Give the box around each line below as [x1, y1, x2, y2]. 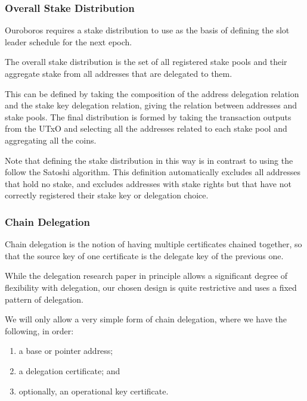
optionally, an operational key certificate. [18, 384, 169, 397]
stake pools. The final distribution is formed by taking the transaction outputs [5, 110, 292, 123]
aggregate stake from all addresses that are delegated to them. [5, 67, 232, 79]
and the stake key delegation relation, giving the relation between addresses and [5, 99, 297, 111]
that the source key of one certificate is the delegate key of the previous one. [5, 249, 284, 262]
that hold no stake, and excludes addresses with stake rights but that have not [5, 177, 292, 189]
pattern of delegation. [5, 293, 83, 305]
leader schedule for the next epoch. [5, 35, 132, 48]
